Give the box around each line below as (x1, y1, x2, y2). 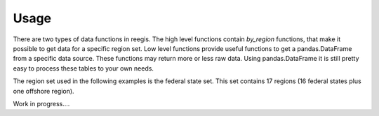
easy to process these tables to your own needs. (13, 64, 154, 73)
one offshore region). (13, 87, 74, 95)
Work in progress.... (13, 99, 70, 108)
